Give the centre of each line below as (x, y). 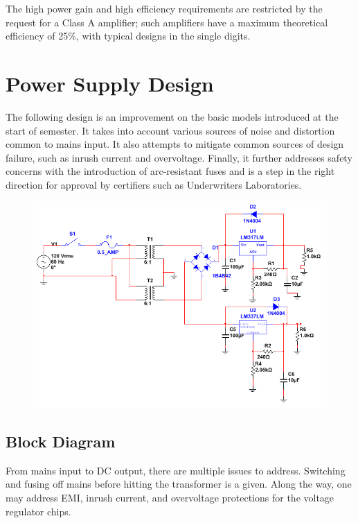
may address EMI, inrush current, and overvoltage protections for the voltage (170, 497)
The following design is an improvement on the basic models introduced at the (172, 116)
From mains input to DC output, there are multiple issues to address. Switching (176, 470)
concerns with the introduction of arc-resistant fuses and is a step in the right (170, 171)
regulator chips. (38, 511)
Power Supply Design (110, 83)
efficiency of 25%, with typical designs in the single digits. (128, 36)
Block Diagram (61, 441)
